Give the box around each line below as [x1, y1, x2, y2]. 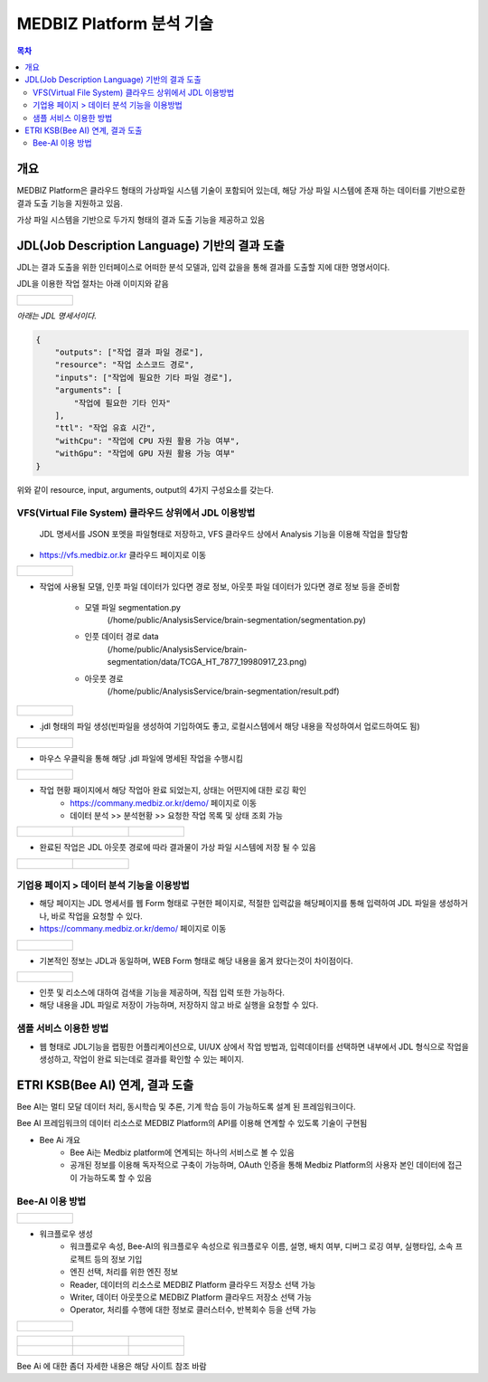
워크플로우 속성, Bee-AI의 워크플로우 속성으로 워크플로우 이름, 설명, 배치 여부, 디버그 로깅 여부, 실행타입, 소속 [70, 1241, 454, 1252]
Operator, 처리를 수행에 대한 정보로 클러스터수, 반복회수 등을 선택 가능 [70, 1304, 317, 1315]
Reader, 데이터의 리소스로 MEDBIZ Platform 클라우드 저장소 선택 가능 [70, 1279, 316, 1290]
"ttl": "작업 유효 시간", [54, 423, 156, 433]
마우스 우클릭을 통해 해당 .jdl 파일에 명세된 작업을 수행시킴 [39, 753, 244, 763]
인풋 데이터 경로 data [84, 631, 159, 642]
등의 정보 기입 [93, 1254, 143, 1264]
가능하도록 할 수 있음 [79, 1172, 153, 1183]
